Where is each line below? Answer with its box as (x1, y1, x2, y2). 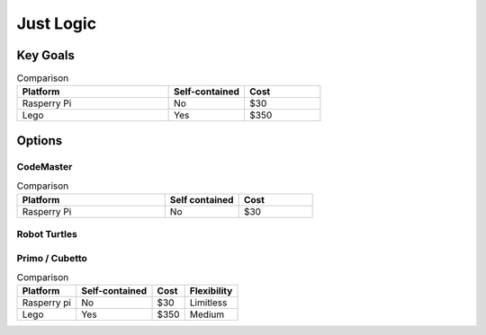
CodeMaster (16, 160, 73, 172)
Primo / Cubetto (16, 251, 87, 264)
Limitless (189, 296, 228, 309)
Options (16, 133, 63, 148)
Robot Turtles (16, 227, 78, 240)
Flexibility (189, 285, 233, 297)
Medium (189, 308, 225, 321)
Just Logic (16, 13, 97, 33)
